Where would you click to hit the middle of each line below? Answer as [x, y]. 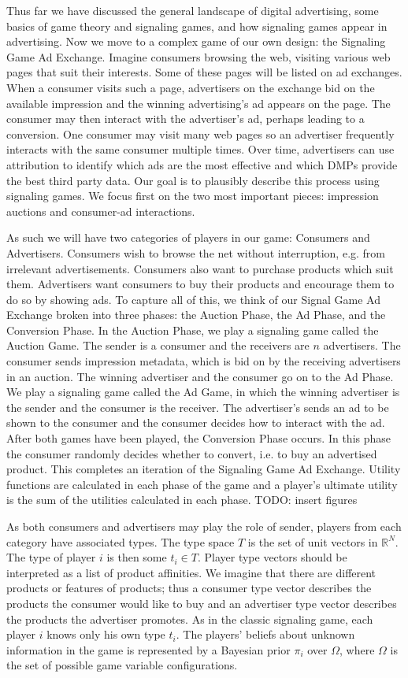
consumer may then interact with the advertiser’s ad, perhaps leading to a [185, 119]
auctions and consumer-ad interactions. [101, 211]
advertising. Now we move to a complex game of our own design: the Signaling [196, 41]
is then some [137, 557]
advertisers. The [362, 345]
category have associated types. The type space [121, 541]
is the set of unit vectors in [313, 541]
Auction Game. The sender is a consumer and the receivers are [158, 345]
